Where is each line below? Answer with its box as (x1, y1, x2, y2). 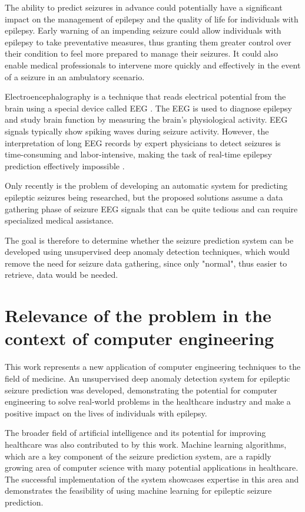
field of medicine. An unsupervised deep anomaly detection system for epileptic (5, 372, 290, 384)
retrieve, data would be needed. (5, 268, 118, 281)
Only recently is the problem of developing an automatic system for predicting (5, 179, 288, 192)
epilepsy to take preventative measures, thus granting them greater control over (5, 35, 291, 48)
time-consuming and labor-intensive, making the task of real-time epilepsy (5, 148, 272, 160)
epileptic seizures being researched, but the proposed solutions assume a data (5, 191, 283, 203)
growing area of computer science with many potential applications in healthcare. (5, 461, 299, 474)
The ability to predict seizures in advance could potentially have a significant (5, 1, 283, 13)
